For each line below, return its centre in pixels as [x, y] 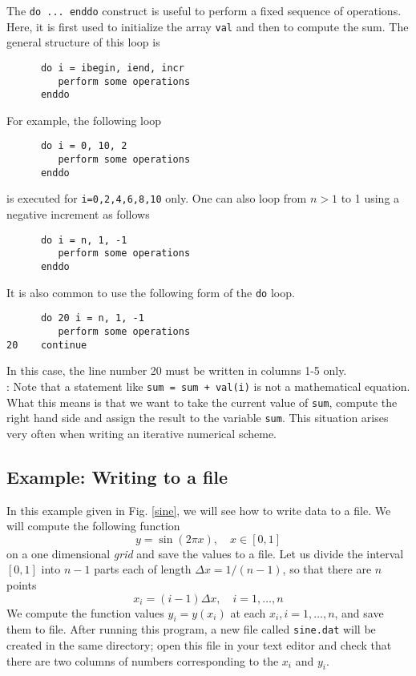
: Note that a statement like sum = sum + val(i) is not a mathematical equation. [208, 386]
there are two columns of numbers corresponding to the [143, 660]
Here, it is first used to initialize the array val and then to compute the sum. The [208, 26]
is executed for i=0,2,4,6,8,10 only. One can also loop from [157, 198]
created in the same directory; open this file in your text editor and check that [199, 645]
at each [248, 612]
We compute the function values [85, 612]
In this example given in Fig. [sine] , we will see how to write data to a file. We [199, 510]
